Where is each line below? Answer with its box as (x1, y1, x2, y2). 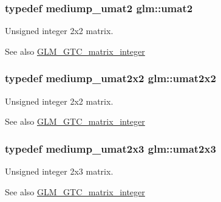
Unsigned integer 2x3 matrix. (5, 165, 114, 178)
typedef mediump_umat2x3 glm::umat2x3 (5, 141, 216, 156)
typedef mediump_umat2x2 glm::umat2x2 (5, 71, 216, 86)
